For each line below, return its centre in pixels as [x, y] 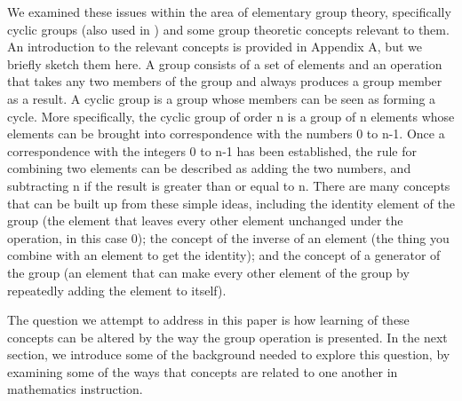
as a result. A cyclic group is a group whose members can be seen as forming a [222, 98]
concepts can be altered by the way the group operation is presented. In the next [227, 337]
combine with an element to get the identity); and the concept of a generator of [224, 255]
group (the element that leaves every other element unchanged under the [205, 220]
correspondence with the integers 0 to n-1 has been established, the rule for [212, 150]
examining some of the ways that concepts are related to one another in [203, 371]
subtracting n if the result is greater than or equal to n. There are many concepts [229, 185]
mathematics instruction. [75, 389]
